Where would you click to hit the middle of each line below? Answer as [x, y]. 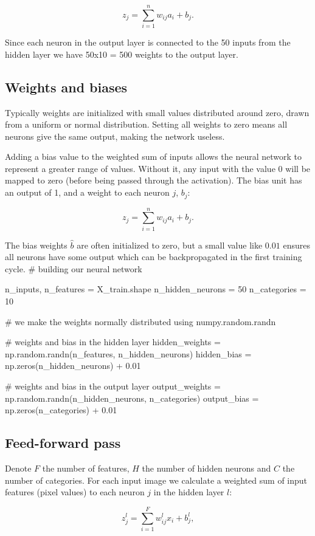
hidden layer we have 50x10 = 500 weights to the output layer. [122, 54]
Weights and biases [66, 87]
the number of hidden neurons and [206, 468]
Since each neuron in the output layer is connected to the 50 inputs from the [148, 42]
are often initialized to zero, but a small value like [170, 245]
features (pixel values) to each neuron [75, 492]
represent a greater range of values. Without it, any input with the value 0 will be [158, 168]
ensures [296, 245]
